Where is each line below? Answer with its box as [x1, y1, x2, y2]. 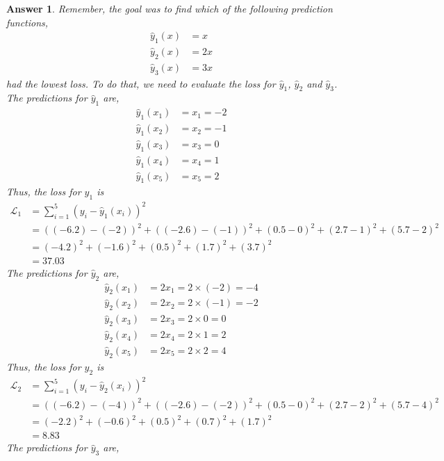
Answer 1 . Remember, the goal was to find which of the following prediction [6, 1, 333, 15]
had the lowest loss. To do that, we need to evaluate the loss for [6, 76, 276, 90]
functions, [6, 15, 49, 29]
